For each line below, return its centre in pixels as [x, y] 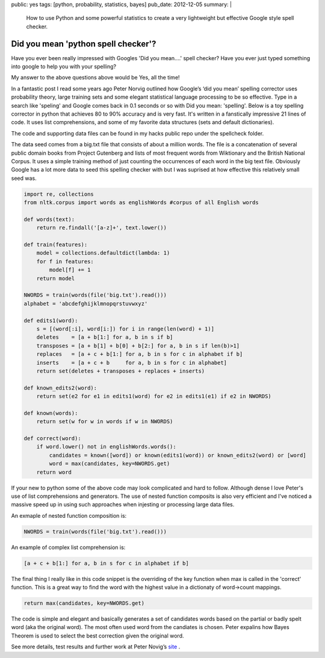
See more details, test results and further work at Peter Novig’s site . [96, 647]
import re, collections [59, 194]
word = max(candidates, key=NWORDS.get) [110, 464]
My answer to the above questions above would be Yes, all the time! [95, 78]
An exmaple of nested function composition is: [69, 515]
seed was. [24, 178]
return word [54, 472]
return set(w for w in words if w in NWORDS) [105, 422]
